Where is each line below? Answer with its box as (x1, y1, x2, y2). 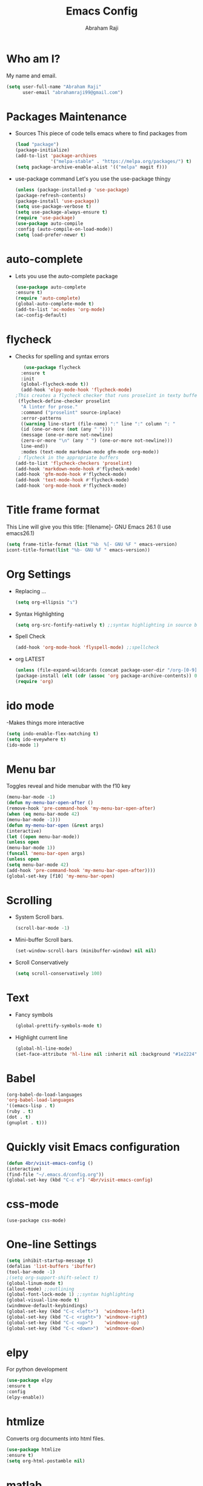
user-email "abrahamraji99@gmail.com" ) (22, 89, 123, 95)
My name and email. (6, 72, 57, 79)
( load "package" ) (15, 141, 59, 148)
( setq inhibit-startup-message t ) (6, 1258, 94, 1264)
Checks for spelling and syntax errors (15, 353, 109, 360)
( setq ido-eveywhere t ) (6, 736, 67, 742)
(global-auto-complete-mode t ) (15, 301, 95, 307)
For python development (6, 1365, 68, 1373)
